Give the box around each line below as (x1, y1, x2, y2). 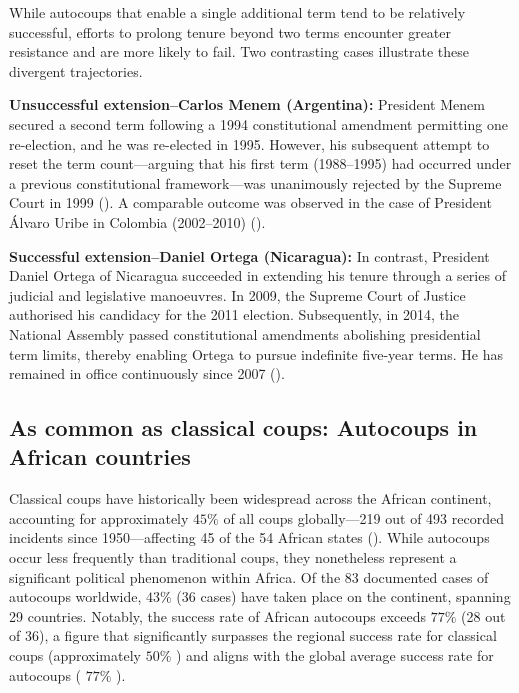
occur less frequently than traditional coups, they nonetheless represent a (9, 547, 457, 568)
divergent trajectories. (9, 60, 143, 81)
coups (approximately (9, 645, 141, 666)
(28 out (461, 605, 506, 626)
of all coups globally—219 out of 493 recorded (223, 507, 504, 528)
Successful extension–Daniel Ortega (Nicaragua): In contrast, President (9, 245, 490, 266)
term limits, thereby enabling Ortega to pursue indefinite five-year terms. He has (9, 343, 504, 364)
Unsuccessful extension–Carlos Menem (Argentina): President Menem (9, 94, 485, 115)
